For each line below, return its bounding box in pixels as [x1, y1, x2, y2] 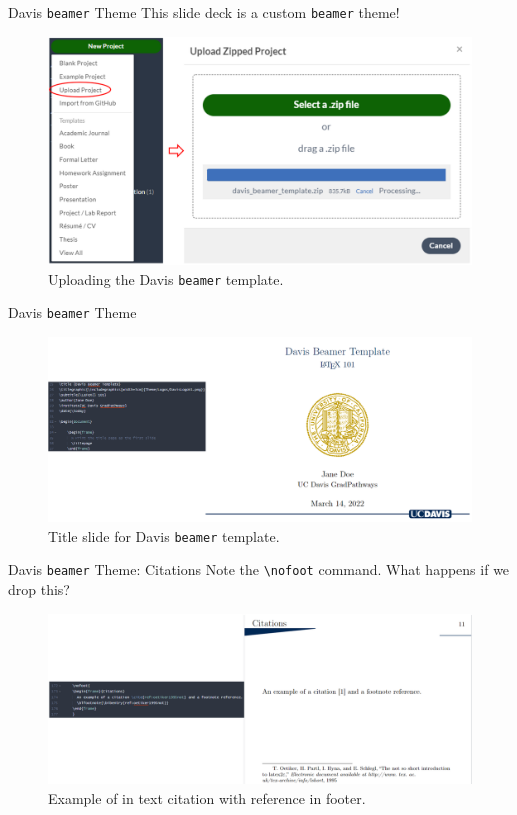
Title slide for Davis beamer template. [48, 525, 280, 546]
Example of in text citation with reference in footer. [48, 787, 366, 808]
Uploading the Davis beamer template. [48, 268, 284, 289]
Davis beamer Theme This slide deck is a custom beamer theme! [8, 2, 400, 22]
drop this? [8, 579, 70, 600]
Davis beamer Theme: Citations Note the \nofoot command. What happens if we [8, 559, 510, 580]
